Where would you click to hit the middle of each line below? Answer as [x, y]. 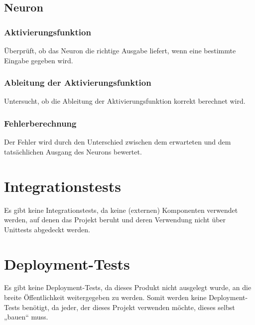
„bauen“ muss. [26, 317]
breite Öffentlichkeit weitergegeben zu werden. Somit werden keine [105, 297]
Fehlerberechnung [40, 123]
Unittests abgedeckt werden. [47, 229]
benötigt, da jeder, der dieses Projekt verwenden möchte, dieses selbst [128, 307]
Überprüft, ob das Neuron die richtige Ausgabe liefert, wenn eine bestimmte [120, 50]
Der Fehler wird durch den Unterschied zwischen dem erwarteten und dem [118, 142]
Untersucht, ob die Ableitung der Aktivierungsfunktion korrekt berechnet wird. [125, 101]
